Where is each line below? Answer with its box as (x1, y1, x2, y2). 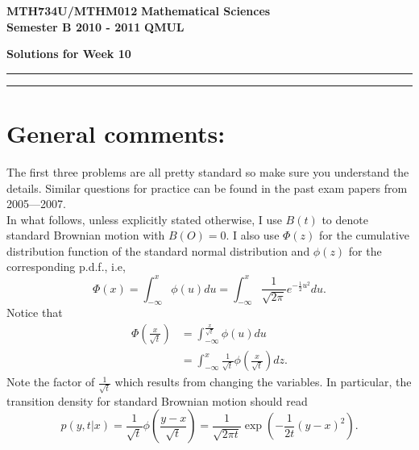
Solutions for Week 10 (6, 45, 131, 62)
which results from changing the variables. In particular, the (114, 373, 412, 390)
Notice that (6, 304, 63, 321)
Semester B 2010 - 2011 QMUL (6, 18, 185, 35)
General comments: (6, 116, 226, 149)
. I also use (226, 227, 280, 244)
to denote (322, 210, 368, 227)
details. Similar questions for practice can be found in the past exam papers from (6, 179, 408, 196)
